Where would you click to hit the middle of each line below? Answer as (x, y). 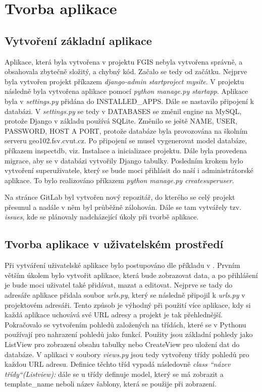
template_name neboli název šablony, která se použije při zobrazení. (111, 384)
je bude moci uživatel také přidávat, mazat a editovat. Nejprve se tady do (119, 285)
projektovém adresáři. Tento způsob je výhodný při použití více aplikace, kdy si (128, 304)
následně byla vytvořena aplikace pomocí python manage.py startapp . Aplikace (126, 91)
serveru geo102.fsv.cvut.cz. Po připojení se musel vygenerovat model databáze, (126, 141)
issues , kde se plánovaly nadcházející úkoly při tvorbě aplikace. (102, 217)
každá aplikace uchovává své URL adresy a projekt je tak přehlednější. (114, 315)
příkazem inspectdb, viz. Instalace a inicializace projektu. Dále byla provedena (126, 150)
